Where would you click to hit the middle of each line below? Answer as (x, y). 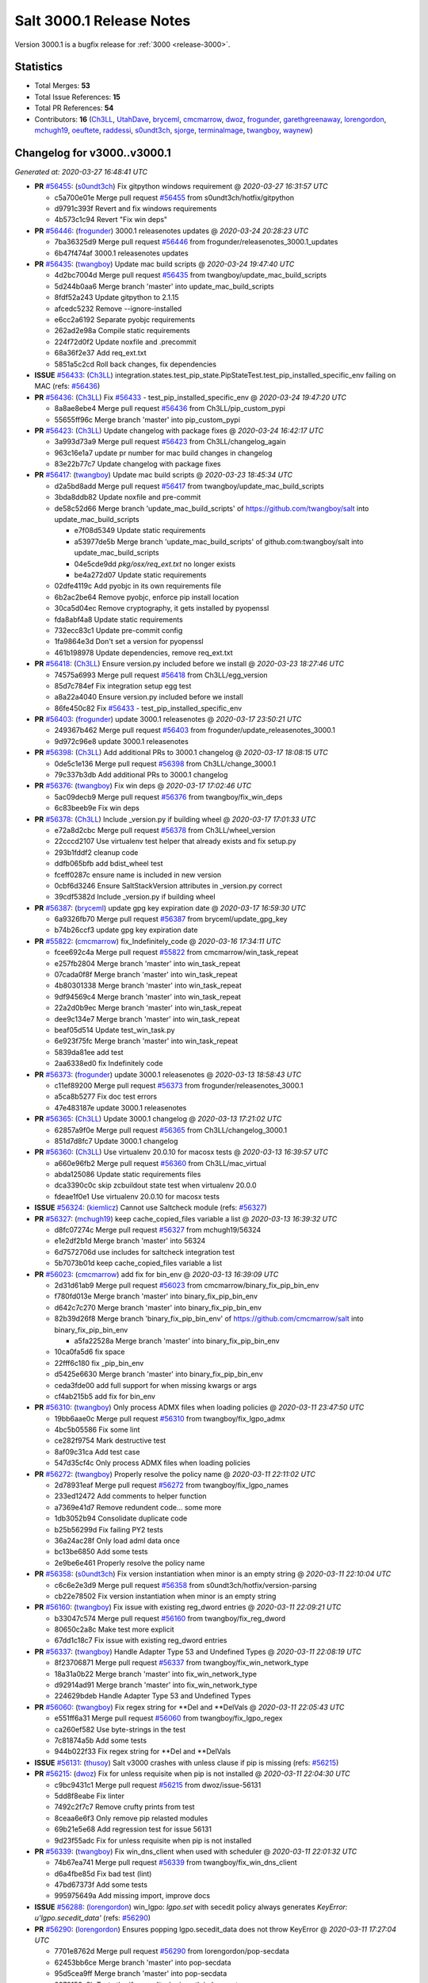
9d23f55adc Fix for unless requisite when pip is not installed (153, 1840)
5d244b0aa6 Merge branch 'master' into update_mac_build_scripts (164, 286)
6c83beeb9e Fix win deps (97, 808)
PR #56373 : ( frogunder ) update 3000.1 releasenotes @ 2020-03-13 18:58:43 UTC (168, 1074)
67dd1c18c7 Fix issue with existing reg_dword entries (141, 1640)
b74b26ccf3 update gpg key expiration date (126, 930)
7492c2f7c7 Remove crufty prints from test (124, 1807)
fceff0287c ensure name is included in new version (138, 875)
